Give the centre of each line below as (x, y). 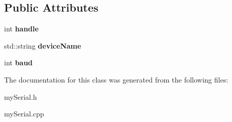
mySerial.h (21, 96)
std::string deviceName (43, 45)
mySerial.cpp (24, 114)
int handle (21, 29)
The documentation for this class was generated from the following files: (116, 79)
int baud (19, 63)
